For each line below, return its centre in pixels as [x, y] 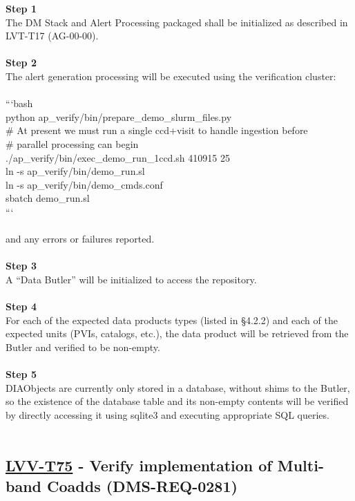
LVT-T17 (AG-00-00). [52, 36]
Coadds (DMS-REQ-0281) [142, 485]
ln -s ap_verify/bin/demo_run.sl [75, 171]
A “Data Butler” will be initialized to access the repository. [131, 279]
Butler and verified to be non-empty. [83, 347]
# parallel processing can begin [72, 143]
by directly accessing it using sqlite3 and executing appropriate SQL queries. [167, 414]
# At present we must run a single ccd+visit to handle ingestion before [157, 130]
